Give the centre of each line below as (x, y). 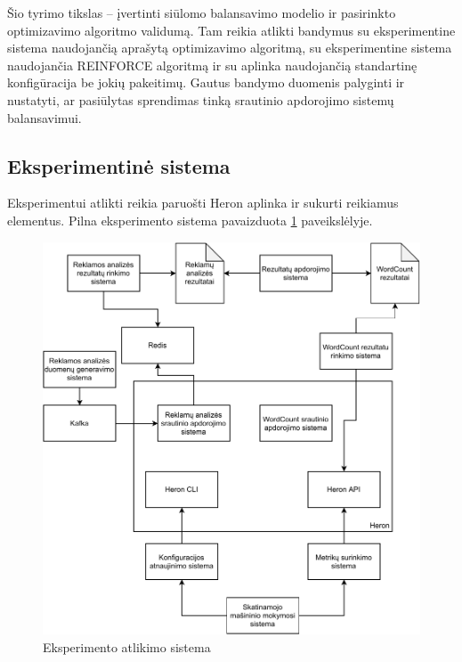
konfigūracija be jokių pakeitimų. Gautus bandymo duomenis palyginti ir (206, 82)
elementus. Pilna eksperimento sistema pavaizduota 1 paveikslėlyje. (190, 220)
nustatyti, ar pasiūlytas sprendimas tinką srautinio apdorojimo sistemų (201, 99)
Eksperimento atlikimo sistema (127, 646)
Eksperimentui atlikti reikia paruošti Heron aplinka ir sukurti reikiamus (203, 203)
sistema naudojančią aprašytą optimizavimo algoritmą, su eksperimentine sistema (230, 48)
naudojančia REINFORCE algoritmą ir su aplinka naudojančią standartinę (212, 65)
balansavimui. (45, 117)
